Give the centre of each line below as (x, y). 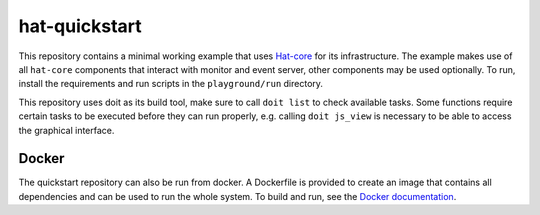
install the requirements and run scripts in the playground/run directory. (171, 84)
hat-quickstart (80, 26)
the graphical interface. (66, 130)
